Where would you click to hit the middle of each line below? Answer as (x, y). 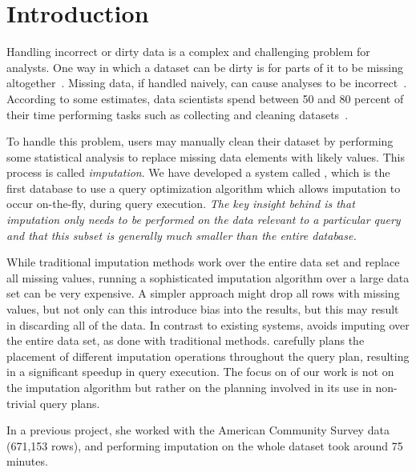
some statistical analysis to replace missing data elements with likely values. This (206, 156)
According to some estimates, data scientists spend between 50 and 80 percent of (205, 98)
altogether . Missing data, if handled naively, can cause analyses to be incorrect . (207, 83)
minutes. (27, 461)
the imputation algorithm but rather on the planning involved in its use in (189, 387)
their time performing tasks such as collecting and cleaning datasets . (178, 114)
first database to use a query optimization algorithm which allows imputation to (204, 188)
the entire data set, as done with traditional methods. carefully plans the (186, 340)
